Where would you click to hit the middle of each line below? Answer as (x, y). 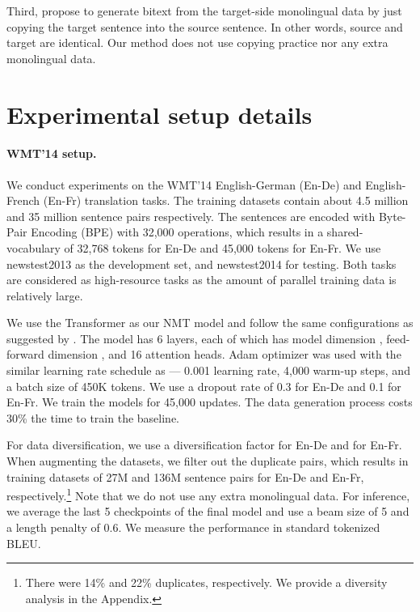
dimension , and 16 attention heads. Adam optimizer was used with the (225, 354)
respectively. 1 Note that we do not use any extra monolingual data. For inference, (208, 494)
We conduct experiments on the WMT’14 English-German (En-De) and (184, 184)
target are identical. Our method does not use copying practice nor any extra (197, 42)
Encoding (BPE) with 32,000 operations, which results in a (177, 232)
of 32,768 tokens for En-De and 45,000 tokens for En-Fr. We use (223, 247)
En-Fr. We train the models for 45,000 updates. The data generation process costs (210, 402)
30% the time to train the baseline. (93, 417)
